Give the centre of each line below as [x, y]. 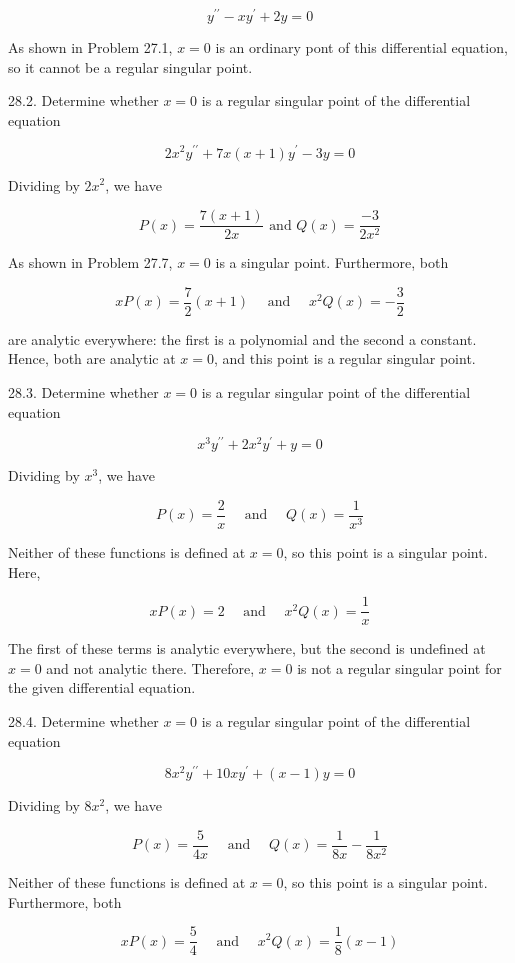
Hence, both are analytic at [92, 358]
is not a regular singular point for [399, 667]
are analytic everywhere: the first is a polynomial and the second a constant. [242, 338]
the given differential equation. [102, 687]
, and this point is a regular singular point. [344, 358]
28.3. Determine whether [83, 392]
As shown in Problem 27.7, [90, 262]
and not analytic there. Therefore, [150, 667]
